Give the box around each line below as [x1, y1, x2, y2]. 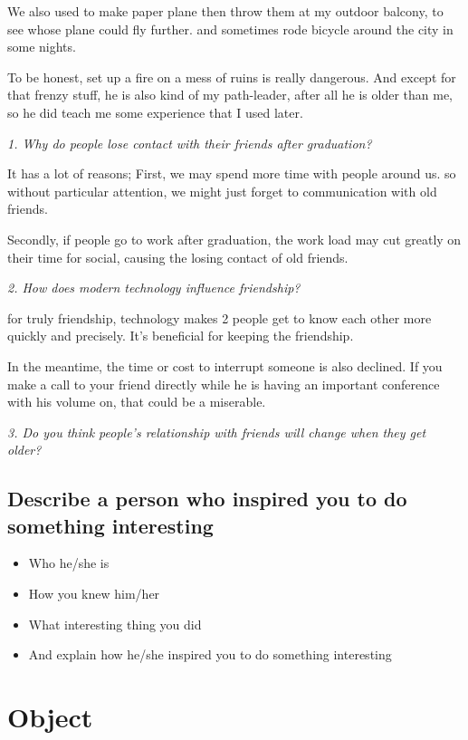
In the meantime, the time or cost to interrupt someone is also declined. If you [7, 356, 443, 375]
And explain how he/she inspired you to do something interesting [28, 645, 392, 664]
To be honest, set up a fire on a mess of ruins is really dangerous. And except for [7, 67, 456, 86]
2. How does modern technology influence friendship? [7, 278, 301, 297]
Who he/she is [28, 553, 110, 572]
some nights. [7, 37, 76, 56]
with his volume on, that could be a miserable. [7, 392, 266, 411]
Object [7, 698, 93, 735]
